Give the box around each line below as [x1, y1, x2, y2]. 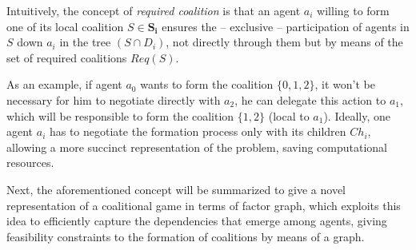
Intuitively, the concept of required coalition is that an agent [6, 2, 301, 18]
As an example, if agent [6, 76, 122, 93]
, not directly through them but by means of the [166, 34, 403, 50]
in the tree [59, 34, 111, 50]
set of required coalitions [6, 49, 127, 65]
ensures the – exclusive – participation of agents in [162, 18, 410, 34]
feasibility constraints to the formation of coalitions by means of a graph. [6, 228, 365, 244]
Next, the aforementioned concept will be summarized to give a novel [6, 181, 346, 197]
